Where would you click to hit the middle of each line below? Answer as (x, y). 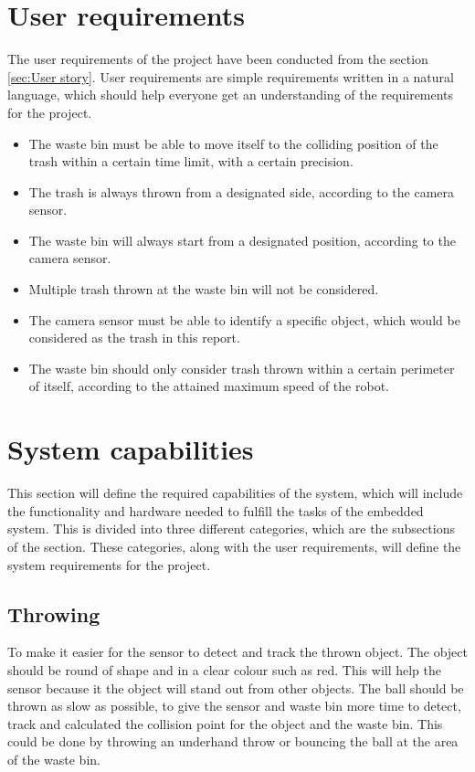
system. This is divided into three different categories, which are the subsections (231, 529)
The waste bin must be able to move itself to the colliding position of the (233, 143)
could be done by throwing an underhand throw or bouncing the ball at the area (233, 741)
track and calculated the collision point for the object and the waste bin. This (225, 723)
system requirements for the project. (109, 564)
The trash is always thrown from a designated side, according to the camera (242, 191)
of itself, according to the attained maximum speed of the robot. (209, 386)
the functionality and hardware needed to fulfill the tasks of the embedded (216, 510)
